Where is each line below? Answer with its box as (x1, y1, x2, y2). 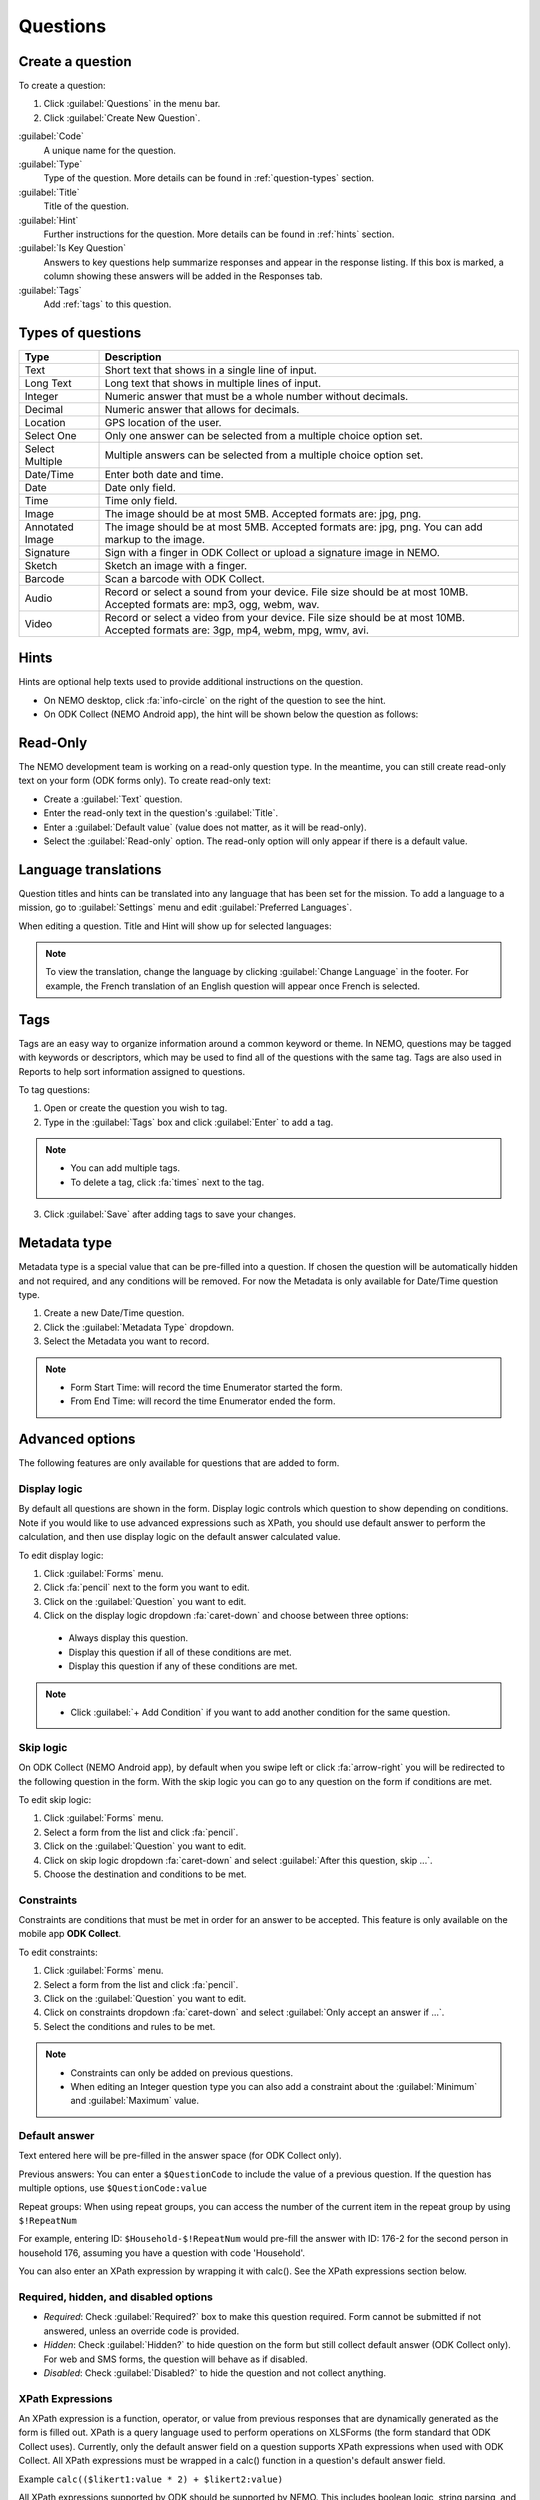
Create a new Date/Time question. (43, 1307, 185, 1319)
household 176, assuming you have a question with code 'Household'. (18, 2246, 305, 2259)
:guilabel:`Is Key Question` (18, 242, 127, 254)
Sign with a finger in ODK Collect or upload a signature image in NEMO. (104, 545, 440, 559)
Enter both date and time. (104, 467, 224, 481)
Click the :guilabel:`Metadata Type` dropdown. (43, 1321, 235, 1333)
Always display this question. (68, 1632, 189, 1644)
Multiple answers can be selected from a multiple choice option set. (104, 448, 424, 462)
